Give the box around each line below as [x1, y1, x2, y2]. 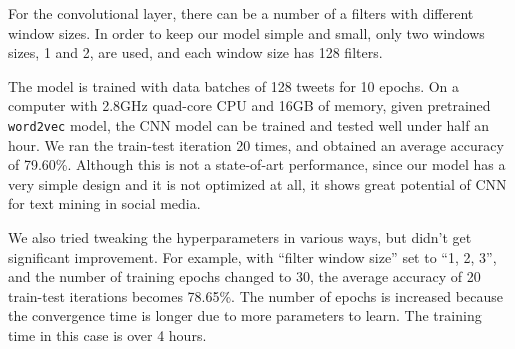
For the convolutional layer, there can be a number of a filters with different [8, 3, 474, 23]
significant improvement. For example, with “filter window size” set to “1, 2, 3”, [8, 246, 497, 267]
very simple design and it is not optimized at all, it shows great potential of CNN [8, 173, 507, 194]
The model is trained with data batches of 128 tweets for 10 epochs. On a [8, 75, 460, 96]
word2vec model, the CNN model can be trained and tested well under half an [8, 114, 489, 135]
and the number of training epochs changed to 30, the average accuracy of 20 [8, 266, 481, 287]
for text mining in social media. [8, 193, 201, 214]
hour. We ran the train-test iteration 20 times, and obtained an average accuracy [8, 134, 504, 155]
